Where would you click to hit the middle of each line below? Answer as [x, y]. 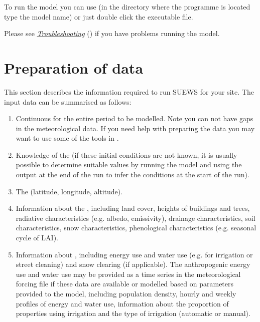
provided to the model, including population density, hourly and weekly [126, 293]
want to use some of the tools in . [67, 138]
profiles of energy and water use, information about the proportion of [122, 303]
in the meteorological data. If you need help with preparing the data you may [135, 128]
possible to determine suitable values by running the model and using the [129, 165]
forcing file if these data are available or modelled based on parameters [125, 284]
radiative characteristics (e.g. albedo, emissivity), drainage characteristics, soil [136, 218]
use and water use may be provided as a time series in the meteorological [128, 274]
